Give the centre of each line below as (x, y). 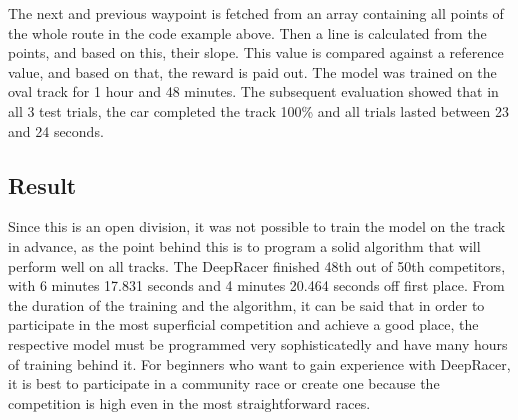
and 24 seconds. (56, 130)
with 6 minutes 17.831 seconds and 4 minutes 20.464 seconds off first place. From (256, 285)
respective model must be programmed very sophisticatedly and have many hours (258, 343)
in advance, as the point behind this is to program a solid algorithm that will (244, 245)
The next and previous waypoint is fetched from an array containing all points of (256, 13)
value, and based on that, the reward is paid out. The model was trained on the (252, 71)
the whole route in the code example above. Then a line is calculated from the (247, 32)
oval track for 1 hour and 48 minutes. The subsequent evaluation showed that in (253, 91)
